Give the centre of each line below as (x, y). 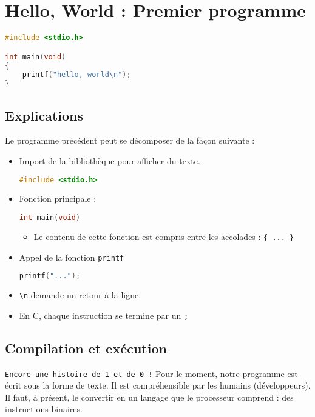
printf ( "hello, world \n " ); (76, 75)
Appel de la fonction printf (72, 257)
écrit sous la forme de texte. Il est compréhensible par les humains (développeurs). (158, 385)
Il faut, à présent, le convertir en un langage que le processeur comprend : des (149, 397)
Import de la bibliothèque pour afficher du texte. (110, 160)
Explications (44, 115)
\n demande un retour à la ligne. (80, 295)
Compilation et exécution (86, 348)
